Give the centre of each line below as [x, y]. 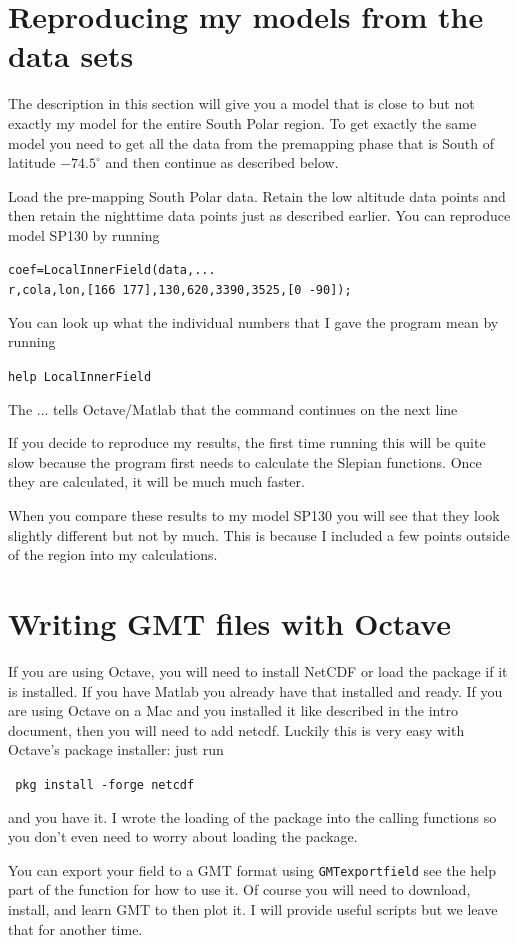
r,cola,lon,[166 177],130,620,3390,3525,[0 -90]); [180, 290]
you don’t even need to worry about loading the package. [183, 836]
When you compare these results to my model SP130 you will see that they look [254, 515]
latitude [32, 162]
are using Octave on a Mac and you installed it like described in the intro [233, 710]
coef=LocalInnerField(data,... [112, 270]
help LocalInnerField [80, 376]
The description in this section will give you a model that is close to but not [241, 103]
